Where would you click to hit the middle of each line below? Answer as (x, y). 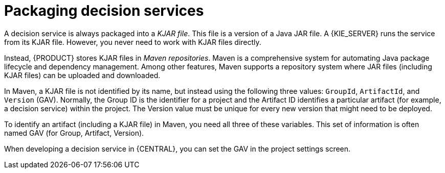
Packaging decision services (104, 11)
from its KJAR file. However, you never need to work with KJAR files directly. (133, 42)
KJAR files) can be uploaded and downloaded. (82, 75)
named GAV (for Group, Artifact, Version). (74, 133)
